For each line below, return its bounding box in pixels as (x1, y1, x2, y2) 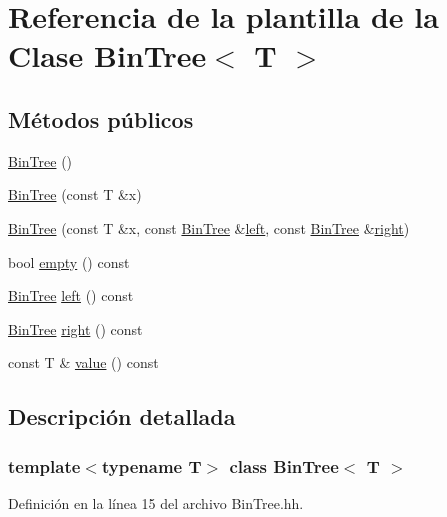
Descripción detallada (8, 401, 236, 432)
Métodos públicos (8, 103, 194, 134)
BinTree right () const (8, 318, 143, 339)
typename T (101, 453, 202, 478)
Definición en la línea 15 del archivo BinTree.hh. (8, 492, 304, 513)
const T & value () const (8, 352, 159, 373)
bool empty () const (8, 251, 130, 272)
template (8, 453, 81, 478)
